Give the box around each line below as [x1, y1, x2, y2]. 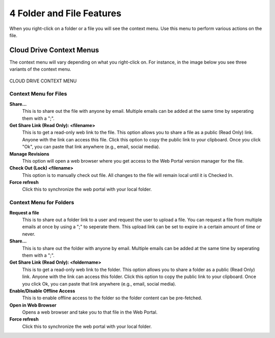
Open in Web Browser [9, 302, 57, 308]
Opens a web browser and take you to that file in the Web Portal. [22, 309, 158, 315]
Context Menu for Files [9, 90, 67, 98]
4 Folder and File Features [9, 8, 122, 19]
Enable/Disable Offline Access [9, 288, 75, 294]
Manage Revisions [9, 150, 49, 157]
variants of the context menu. [9, 66, 71, 72]
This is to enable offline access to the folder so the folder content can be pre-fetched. [22, 295, 202, 301]
